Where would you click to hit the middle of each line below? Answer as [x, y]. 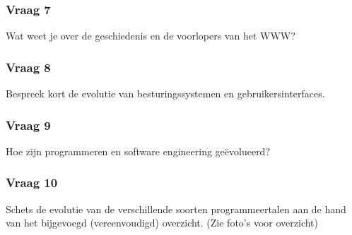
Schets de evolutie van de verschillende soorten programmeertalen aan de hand [176, 209]
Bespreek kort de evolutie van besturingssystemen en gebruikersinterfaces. [165, 94]
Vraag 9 [28, 125]
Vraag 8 [28, 67]
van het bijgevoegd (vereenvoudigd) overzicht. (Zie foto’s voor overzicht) [162, 223]
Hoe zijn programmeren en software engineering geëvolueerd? [138, 151]
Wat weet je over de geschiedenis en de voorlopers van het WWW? [151, 36]
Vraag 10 [32, 182]
